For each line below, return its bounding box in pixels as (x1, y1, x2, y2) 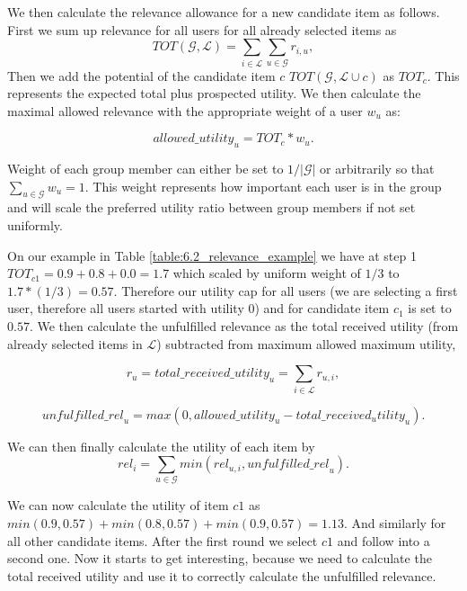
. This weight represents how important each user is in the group (84, 176, 442, 195)
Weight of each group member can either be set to (7, 159, 284, 178)
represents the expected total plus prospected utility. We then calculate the (7, 84, 421, 103)
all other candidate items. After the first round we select (7, 531, 318, 550)
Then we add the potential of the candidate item (7, 66, 276, 85)
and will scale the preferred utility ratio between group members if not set (7, 198, 416, 217)
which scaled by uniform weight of (172, 264, 361, 282)
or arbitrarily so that (320, 159, 435, 178)
